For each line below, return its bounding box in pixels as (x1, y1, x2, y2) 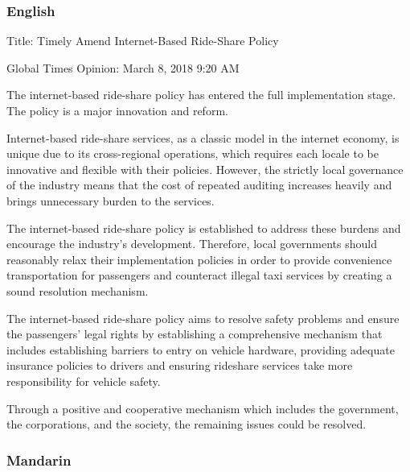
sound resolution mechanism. (6, 282, 149, 299)
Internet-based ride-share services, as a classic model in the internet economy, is (6, 129, 400, 146)
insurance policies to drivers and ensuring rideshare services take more (6, 357, 353, 374)
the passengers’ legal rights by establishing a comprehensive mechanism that (6, 325, 383, 342)
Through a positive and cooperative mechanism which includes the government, (6, 400, 399, 416)
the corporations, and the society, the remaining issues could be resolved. (6, 416, 367, 433)
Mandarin (6, 449, 72, 470)
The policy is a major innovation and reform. (6, 102, 228, 118)
